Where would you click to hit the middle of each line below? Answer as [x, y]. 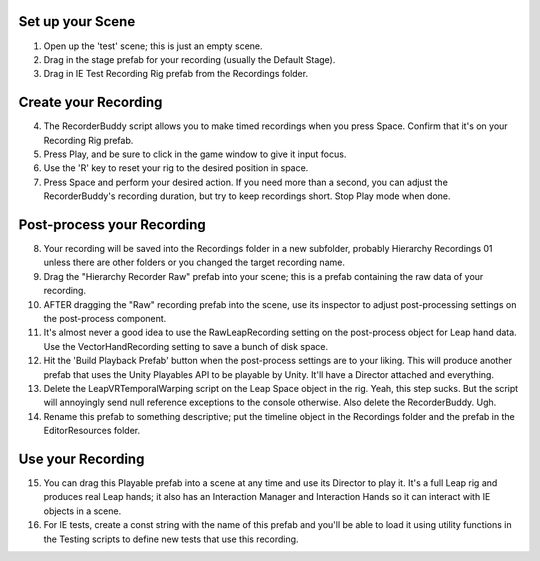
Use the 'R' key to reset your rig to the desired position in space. [176, 168]
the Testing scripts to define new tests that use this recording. [171, 539]
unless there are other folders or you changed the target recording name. [194, 262]
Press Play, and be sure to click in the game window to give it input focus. [195, 154]
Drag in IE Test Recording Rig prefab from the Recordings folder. [176, 74]
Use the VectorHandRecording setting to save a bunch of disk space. [186, 346]
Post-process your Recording [112, 224]
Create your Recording [90, 102]
